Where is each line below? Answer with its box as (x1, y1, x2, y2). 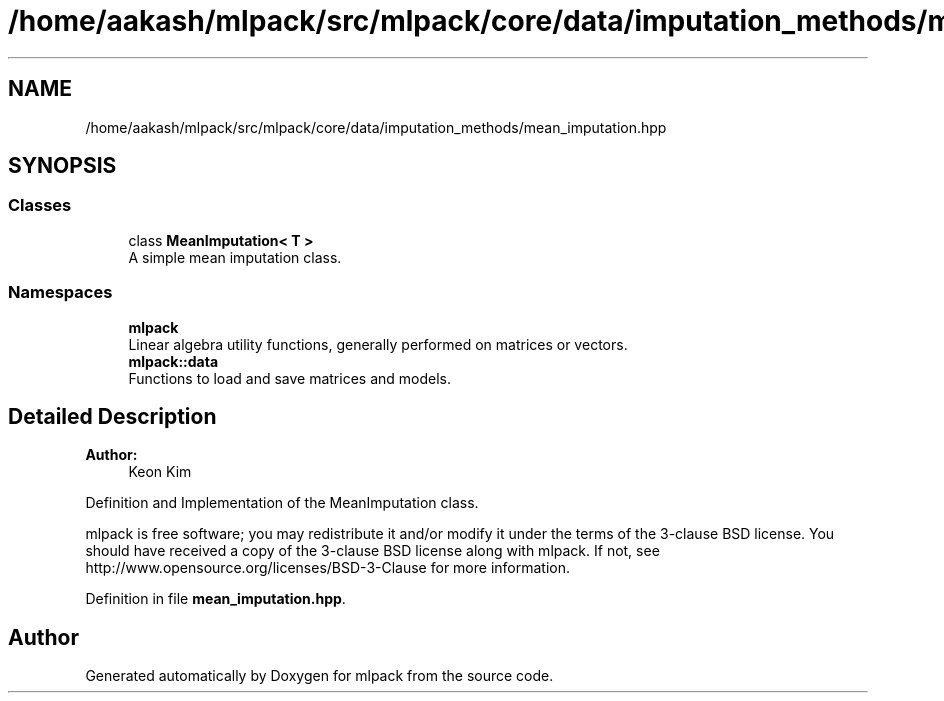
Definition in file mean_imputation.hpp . (85, 590, 346, 608)
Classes (8, 195, 72, 216)
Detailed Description (8, 403, 217, 429)
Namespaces (8, 282, 113, 303)
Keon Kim (128, 463, 192, 481)
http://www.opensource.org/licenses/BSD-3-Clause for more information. (85, 559, 570, 577)
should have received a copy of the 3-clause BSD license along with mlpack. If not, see (85, 542, 660, 560)
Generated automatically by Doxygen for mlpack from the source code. (85, 667, 554, 685)
